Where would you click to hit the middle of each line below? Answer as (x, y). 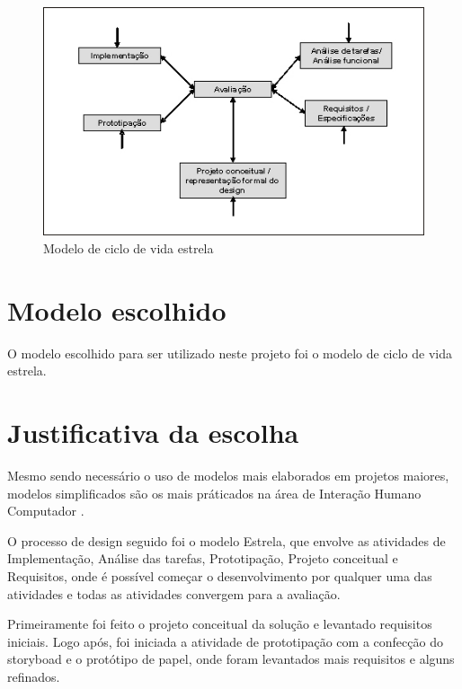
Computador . (46, 511)
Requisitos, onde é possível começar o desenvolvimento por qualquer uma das (220, 575)
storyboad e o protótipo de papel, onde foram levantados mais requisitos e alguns (231, 659)
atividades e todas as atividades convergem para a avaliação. (174, 593)
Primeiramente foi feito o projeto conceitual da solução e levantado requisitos (220, 624)
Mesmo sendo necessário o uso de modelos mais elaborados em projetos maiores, (228, 476)
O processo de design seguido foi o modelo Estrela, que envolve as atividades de (227, 540)
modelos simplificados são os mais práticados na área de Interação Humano (214, 493)
